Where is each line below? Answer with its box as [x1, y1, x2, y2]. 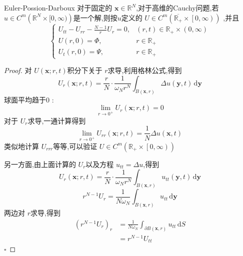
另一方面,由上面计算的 [4, 158, 76, 169]
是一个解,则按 [73, 12, 117, 22]
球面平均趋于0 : [4, 94, 54, 104]
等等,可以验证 [53, 140, 97, 151]
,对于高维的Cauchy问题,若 [136, 2, 219, 12]
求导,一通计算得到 [27, 115, 86, 125]
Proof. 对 [4, 65, 32, 75]
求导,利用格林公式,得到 [107, 65, 182, 75]
